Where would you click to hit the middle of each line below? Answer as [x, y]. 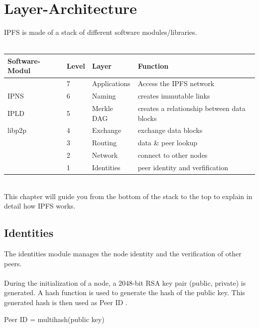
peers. [13, 263]
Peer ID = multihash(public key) [54, 319]
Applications [111, 83]
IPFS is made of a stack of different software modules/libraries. [101, 32]
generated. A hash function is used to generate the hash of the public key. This [125, 292]
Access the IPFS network [176, 83]
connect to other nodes [173, 155]
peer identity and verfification [183, 167]
